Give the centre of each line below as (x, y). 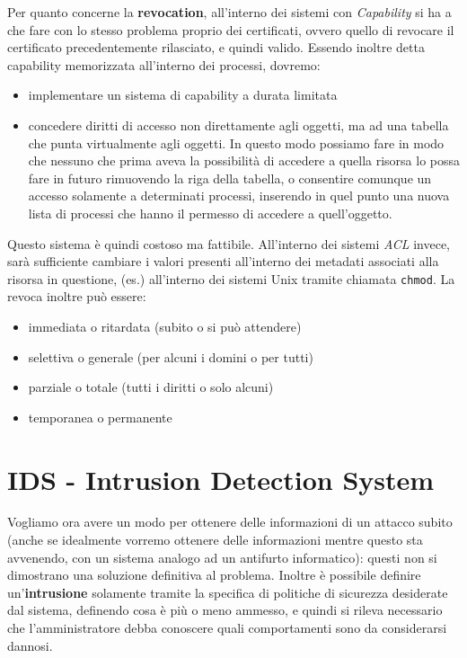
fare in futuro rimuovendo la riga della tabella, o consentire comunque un (230, 178)
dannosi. (30, 645)
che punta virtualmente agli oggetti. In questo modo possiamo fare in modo (236, 142)
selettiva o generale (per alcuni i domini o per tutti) (171, 356)
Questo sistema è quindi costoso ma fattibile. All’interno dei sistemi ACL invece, (229, 243)
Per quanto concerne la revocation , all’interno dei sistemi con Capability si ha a (229, 12)
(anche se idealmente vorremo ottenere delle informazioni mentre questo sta (215, 540)
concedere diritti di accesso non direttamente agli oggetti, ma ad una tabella (238, 124)
